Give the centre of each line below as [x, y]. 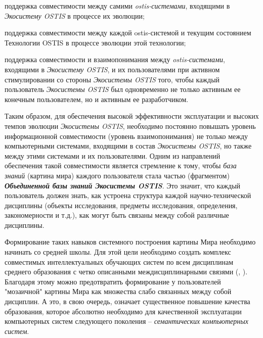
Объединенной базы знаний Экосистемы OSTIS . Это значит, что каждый [123, 185]
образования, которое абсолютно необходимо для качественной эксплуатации [123, 311]
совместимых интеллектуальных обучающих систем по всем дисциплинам [119, 261]
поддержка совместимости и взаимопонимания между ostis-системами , [115, 59]
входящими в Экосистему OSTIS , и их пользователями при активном [112, 69]
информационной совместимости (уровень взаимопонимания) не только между [126, 136]
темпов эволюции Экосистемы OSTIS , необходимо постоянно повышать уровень [130, 126]
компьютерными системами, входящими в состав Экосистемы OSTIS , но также [128, 146]
